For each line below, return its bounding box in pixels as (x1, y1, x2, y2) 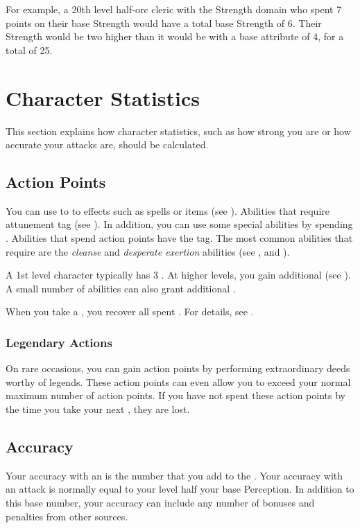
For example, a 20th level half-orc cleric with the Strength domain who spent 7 (6, 2, 342, 16)
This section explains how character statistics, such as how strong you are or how (6, 123, 351, 138)
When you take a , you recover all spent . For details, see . (6, 304, 254, 319)
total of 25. (6, 42, 53, 57)
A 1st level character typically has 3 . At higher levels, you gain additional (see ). (6, 267, 351, 282)
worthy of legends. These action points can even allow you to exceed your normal (6, 374, 351, 389)
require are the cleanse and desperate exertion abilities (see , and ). (6, 244, 290, 258)
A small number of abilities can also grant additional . (6, 281, 236, 295)
